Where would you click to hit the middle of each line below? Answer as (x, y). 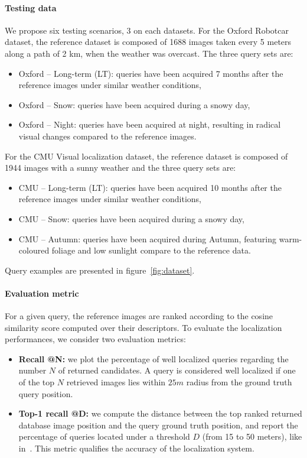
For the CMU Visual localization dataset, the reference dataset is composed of (146, 156)
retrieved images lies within (116, 382)
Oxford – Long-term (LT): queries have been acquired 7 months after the (151, 73)
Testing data (31, 7)
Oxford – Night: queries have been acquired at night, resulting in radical (150, 124)
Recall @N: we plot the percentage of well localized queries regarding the (153, 358)
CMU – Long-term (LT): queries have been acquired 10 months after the (150, 187)
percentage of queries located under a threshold (104, 436)
